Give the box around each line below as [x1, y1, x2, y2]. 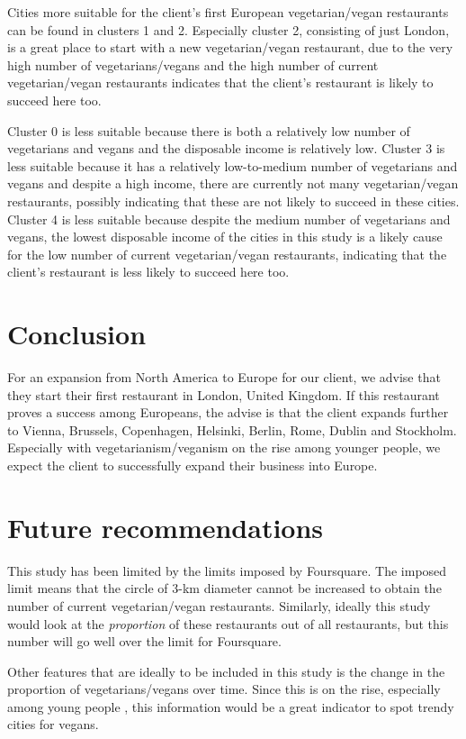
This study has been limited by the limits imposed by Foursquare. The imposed [7, 561, 447, 579]
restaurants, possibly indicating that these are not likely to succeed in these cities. [7, 191, 460, 210]
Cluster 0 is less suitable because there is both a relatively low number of [7, 121, 410, 140]
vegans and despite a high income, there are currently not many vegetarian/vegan [7, 174, 459, 193]
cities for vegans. [7, 715, 99, 734]
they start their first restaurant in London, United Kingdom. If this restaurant [7, 385, 440, 404]
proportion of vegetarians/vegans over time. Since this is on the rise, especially [7, 680, 441, 698]
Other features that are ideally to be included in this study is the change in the [7, 661, 445, 680]
